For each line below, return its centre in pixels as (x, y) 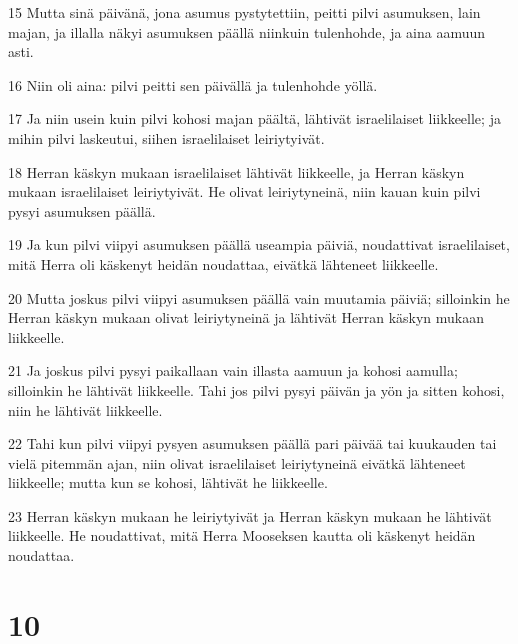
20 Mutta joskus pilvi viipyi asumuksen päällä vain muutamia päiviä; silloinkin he (259, 297)
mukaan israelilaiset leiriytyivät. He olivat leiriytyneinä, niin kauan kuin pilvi (244, 191)
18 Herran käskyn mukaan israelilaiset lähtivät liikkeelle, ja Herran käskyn (236, 171)
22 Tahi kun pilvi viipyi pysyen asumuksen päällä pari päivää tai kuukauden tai (252, 443)
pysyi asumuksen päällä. (82, 210)
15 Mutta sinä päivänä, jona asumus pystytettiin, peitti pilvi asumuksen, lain (244, 12)
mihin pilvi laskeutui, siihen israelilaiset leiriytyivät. (166, 137)
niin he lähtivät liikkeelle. (85, 409)
